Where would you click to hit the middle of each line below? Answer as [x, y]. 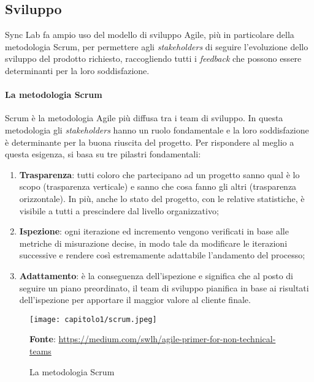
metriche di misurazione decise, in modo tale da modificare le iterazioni [153, 243]
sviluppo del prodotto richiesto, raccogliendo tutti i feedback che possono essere [153, 58]
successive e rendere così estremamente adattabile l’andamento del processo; [162, 255]
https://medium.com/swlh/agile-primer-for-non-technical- [167, 339]
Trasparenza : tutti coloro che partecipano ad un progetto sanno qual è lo [159, 174]
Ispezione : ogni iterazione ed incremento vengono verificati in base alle [154, 231]
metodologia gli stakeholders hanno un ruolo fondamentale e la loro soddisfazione [157, 129]
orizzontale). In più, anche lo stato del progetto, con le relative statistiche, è [162, 198]
